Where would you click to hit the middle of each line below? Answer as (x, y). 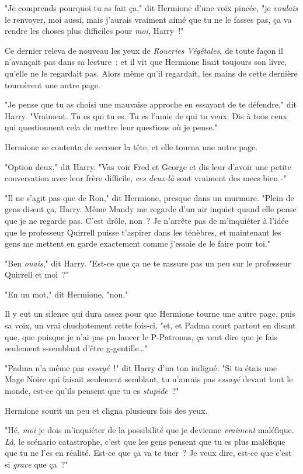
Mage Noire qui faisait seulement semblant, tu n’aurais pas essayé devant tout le (149, 379)
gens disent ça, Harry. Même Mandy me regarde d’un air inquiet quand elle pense (151, 209)
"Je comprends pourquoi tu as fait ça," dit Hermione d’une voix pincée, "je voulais (151, 8)
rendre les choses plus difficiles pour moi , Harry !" (94, 31)
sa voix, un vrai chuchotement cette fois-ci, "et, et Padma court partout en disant (150, 325)
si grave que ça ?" (36, 464)
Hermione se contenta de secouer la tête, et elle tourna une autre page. (131, 146)
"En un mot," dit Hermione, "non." (67, 294)
